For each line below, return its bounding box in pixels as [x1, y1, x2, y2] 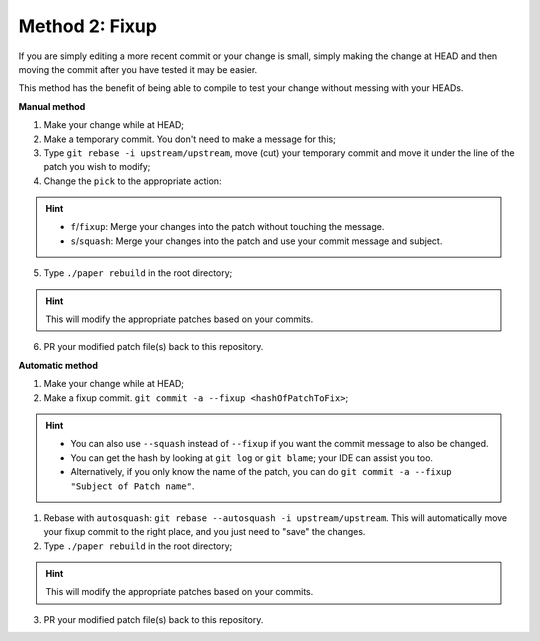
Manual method [18, 100, 86, 112]
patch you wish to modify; [43, 161, 151, 173]
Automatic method [18, 359, 99, 371]
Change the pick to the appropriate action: [43, 175, 222, 187]
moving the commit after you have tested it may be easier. [18, 63, 258, 75]
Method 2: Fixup [18, 15, 157, 37]
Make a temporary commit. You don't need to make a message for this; [43, 133, 337, 145]
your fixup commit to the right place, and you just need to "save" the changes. [43, 526, 366, 538]
